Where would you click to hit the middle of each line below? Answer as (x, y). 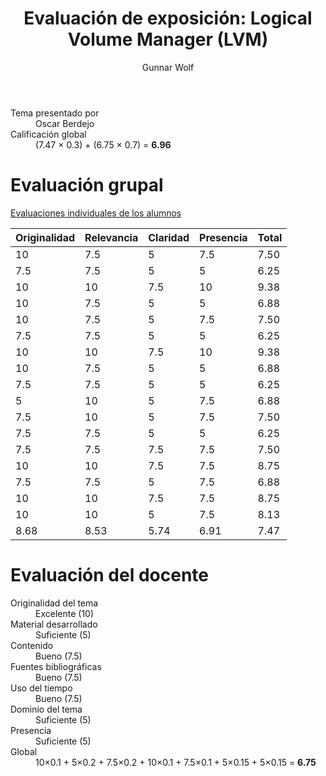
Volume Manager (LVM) (168, 39)
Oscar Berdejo (65, 123)
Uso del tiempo (41, 688)
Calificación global (48, 134)
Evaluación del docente (109, 575)
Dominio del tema (46, 709)
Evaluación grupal (87, 185)
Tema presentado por (55, 113)
